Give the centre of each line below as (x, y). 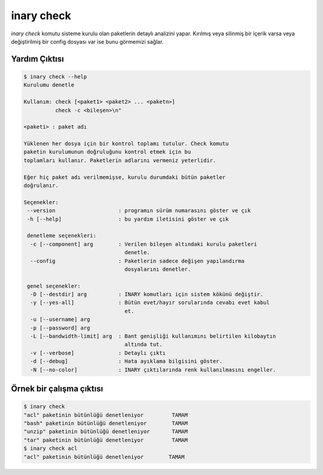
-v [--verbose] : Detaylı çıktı (98, 353)
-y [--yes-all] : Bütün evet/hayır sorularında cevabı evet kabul (150, 303)
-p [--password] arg (60, 328)
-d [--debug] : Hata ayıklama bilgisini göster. (126, 361)
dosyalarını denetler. (158, 269)
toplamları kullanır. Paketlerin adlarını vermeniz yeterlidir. (120, 160)
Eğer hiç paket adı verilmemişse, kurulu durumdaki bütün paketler (125, 177)
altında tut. (144, 345)
